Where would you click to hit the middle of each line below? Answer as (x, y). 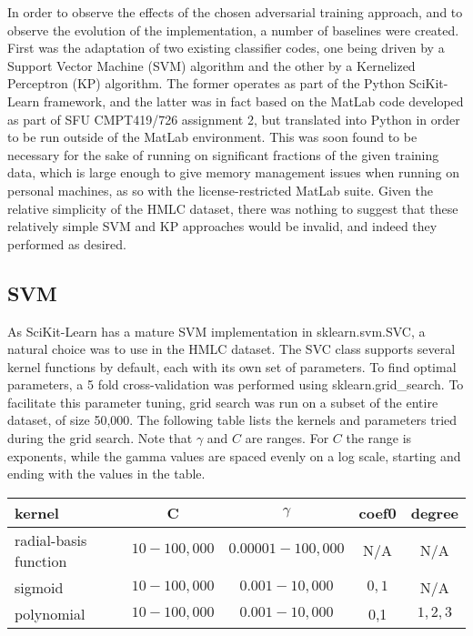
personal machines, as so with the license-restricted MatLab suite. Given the (220, 190)
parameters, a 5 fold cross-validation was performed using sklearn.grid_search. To (236, 384)
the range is (379, 438)
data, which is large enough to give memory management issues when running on (234, 172)
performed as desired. (67, 243)
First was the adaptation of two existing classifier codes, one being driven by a (226, 48)
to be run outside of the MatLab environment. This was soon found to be (212, 137)
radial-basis (51, 540)
